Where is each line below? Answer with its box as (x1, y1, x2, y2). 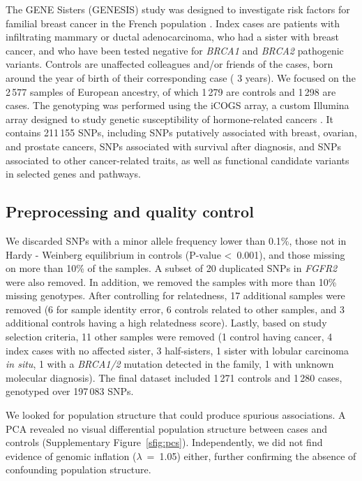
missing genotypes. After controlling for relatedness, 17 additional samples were (6, 288, 345, 303)
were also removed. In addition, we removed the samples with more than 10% (6, 274, 337, 289)
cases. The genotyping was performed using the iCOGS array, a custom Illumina (6, 98, 349, 113)
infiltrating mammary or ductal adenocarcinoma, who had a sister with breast (6, 29, 340, 44)
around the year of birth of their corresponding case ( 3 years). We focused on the (6, 70, 356, 85)
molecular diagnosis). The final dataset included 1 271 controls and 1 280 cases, (6, 370, 342, 385)
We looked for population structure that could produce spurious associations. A (6, 408, 346, 422)
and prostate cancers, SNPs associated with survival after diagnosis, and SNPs (6, 138, 342, 153)
